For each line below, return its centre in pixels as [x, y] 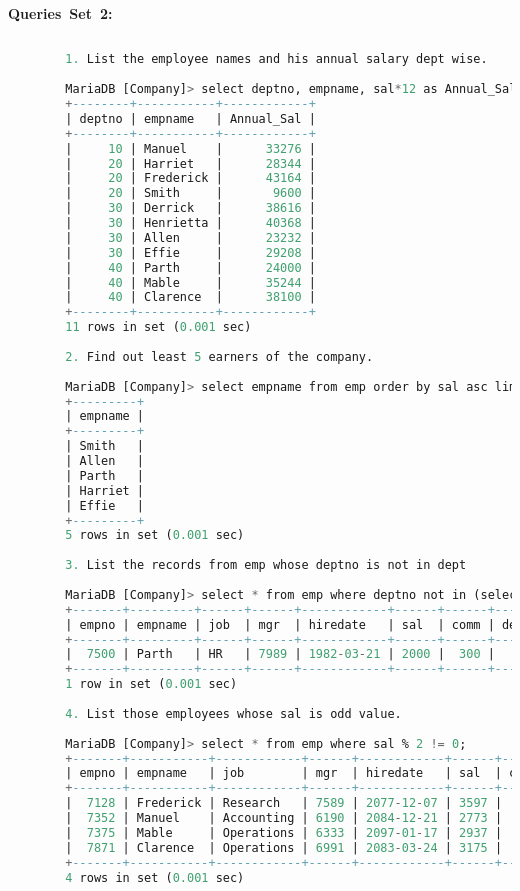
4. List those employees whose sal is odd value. [233, 713]
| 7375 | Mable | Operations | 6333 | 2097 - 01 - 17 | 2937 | [284, 832]
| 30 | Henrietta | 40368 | [190, 223]
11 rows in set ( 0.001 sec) [158, 327]
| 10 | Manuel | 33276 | [190, 148]
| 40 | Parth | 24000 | [190, 267]
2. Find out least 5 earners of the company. [219, 356]
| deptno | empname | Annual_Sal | [190, 118]
